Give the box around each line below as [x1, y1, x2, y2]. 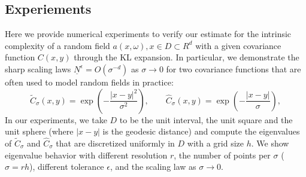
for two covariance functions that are [166, 62, 301, 75]
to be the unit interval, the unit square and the [119, 113, 293, 126]
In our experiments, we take [5, 113, 107, 126]
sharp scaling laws [5, 62, 71, 75]
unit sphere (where [5, 125, 74, 138]
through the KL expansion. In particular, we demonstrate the [74, 51, 299, 63]
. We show [251, 136, 289, 149]
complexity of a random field [5, 39, 110, 51]
